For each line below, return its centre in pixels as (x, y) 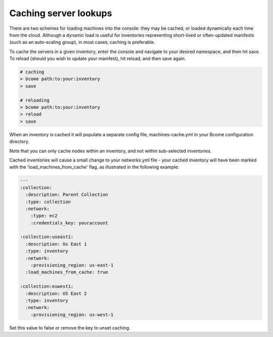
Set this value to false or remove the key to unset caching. (70, 327)
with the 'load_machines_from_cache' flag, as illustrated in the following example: (94, 167)
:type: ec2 (44, 216)
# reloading (35, 100)
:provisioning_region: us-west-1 (72, 315)
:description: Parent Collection (67, 195)
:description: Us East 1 (56, 244)
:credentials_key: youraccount (69, 223)
